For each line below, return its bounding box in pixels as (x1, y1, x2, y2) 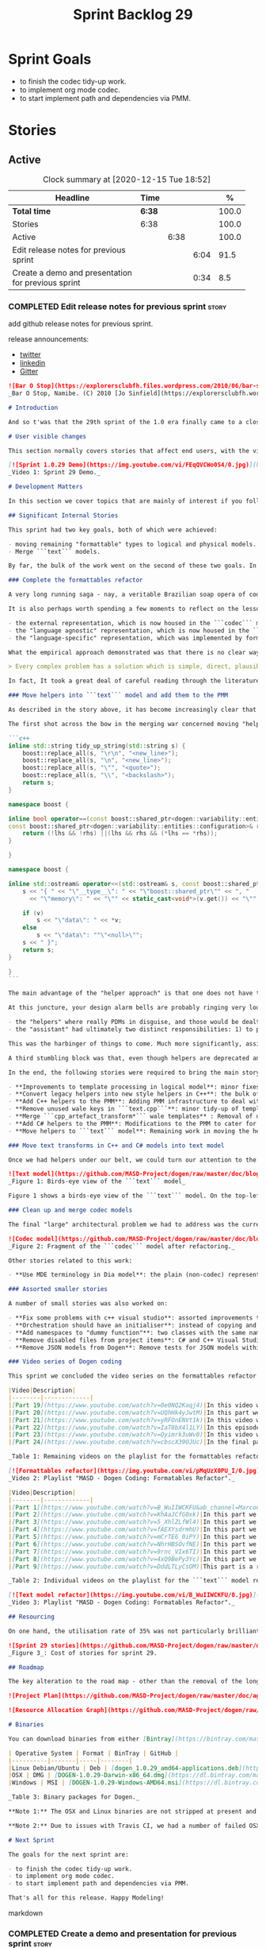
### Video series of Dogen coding (8, 1358, 123, 1366)
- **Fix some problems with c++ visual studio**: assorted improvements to (8, 1314, 264, 1322)
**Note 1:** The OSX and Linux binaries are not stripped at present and (8, 1807, 257, 1816)
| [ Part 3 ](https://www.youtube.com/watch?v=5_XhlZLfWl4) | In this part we (8, 1518, 257, 1526)
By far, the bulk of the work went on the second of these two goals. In (8, 562, 257, 570)
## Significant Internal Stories (8, 511, 119, 520)
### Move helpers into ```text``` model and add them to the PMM (8, 691, 228, 700)
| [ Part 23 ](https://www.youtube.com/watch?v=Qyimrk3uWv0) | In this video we (8, 1431, 264, 1439)
